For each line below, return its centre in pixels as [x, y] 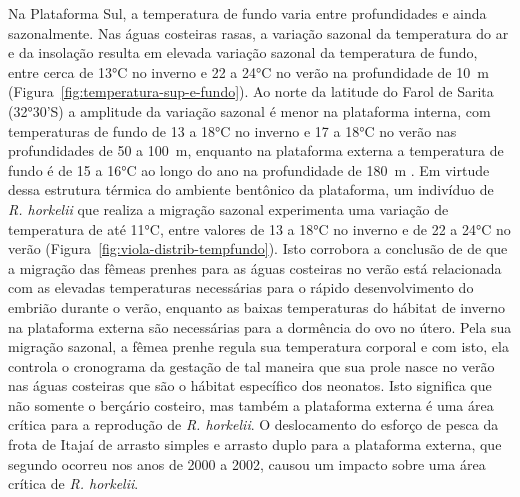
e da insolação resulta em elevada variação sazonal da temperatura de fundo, [243, 52]
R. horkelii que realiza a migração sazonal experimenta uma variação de [228, 208]
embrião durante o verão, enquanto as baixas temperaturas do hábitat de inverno [257, 306]
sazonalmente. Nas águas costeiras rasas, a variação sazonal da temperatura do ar [258, 32]
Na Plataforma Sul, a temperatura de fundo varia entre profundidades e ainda [247, 13]
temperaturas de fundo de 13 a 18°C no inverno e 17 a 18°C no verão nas [232, 130]
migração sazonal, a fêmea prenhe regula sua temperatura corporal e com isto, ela [258, 346]
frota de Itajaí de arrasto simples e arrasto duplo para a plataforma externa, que [255, 444]
